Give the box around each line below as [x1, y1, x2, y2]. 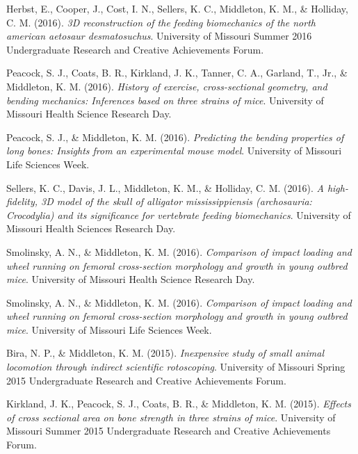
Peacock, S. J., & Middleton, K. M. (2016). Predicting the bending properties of [6, 129, 344, 144]
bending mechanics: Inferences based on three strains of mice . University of [6, 92, 324, 107]
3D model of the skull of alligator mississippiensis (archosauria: [41, 194, 312, 209]
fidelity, [6, 194, 38, 209]
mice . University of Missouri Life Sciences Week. [6, 322, 212, 337]
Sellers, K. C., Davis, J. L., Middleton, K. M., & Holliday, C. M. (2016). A [6, 180, 324, 195]
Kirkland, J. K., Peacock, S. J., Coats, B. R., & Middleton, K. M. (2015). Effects [6, 396, 351, 411]
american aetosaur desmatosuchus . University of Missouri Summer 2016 [6, 29, 312, 43]
